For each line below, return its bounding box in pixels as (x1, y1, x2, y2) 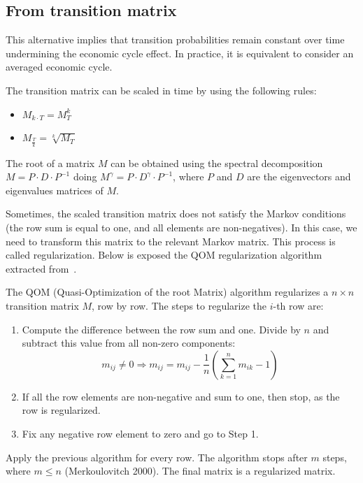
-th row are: (273, 298, 324, 312)
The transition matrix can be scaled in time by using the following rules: (6, 82, 317, 97)
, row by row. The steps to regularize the (92, 298, 266, 312)
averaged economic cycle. (6, 59, 113, 74)
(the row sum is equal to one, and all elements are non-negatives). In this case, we (6, 219, 357, 234)
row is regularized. (22, 403, 101, 417)
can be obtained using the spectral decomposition (111, 155, 323, 170)
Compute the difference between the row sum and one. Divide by (22, 322, 301, 336)
